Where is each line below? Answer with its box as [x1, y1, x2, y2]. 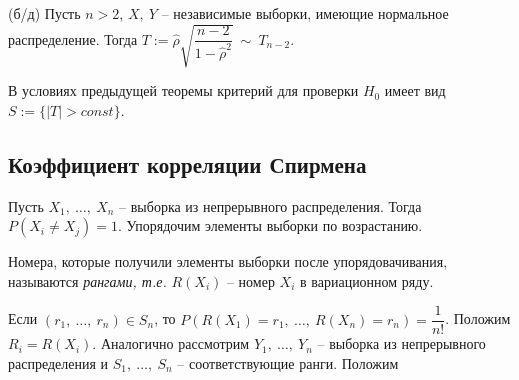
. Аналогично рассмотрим [92, 333, 250, 354]
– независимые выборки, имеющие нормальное [161, 3, 449, 23]
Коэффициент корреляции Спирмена [8, 148, 367, 179]
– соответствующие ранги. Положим [177, 352, 399, 373]
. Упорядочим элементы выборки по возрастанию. [117, 215, 423, 236]
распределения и [8, 352, 109, 373]
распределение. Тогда [8, 28, 138, 49]
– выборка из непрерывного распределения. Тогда [119, 195, 422, 216]
